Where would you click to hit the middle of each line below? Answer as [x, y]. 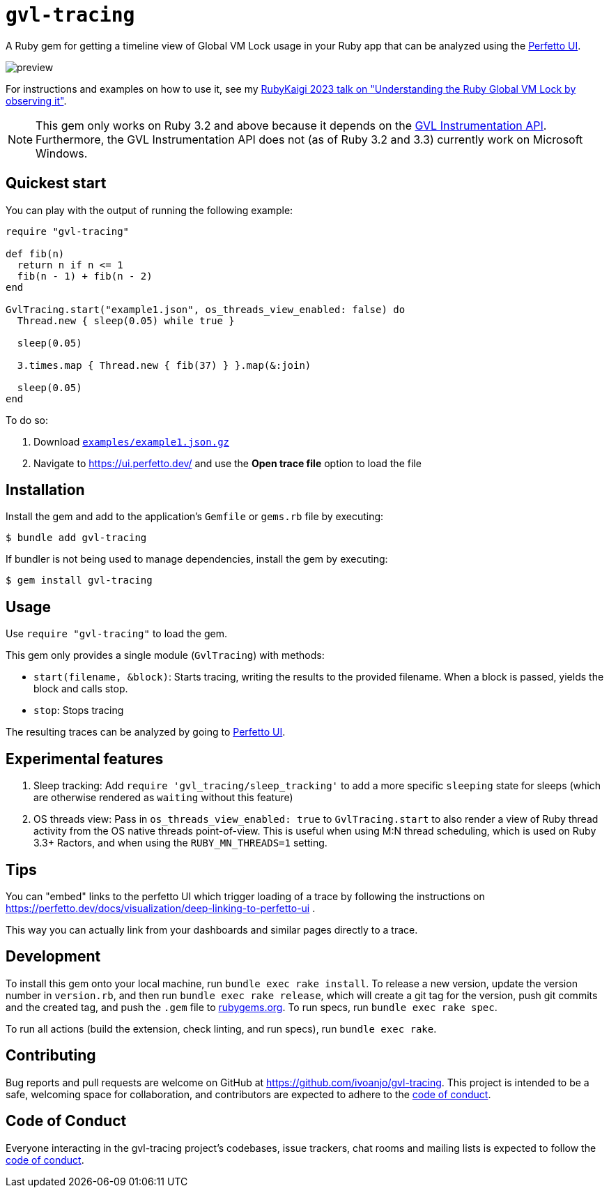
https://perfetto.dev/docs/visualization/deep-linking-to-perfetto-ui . [161, 908]
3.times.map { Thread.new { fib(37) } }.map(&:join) [164, 365]
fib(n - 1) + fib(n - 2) [85, 276]
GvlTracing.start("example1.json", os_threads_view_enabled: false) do [206, 309]
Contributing [51, 1056]
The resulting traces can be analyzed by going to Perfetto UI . [146, 732]
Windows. [62, 153]
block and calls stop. [81, 689]
